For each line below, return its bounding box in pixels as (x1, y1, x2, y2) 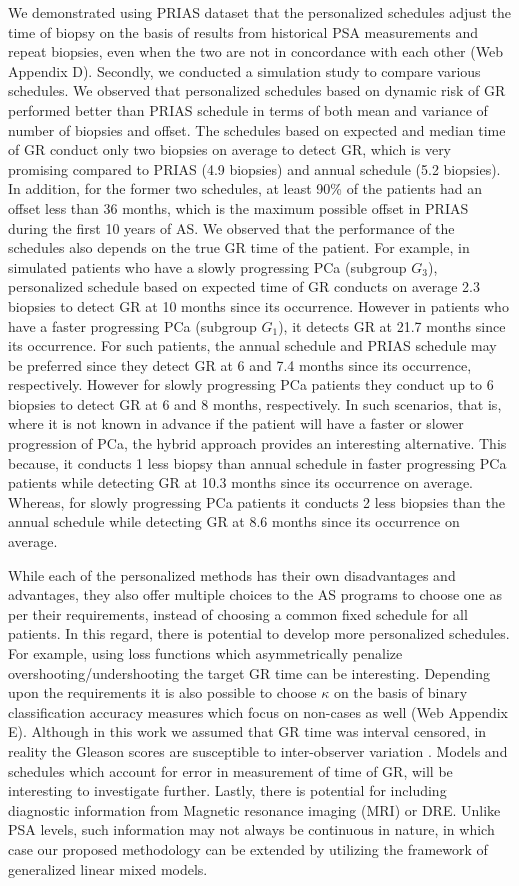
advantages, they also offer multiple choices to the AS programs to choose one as (8, 584, 503, 605)
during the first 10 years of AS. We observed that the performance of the (8, 217, 455, 238)
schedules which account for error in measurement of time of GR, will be (8, 760, 453, 781)
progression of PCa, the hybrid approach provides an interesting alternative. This (8, 433, 507, 454)
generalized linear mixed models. (8, 858, 208, 879)
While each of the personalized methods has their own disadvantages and (8, 564, 456, 585)
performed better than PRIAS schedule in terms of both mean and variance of (8, 99, 488, 120)
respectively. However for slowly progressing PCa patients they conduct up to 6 (8, 374, 494, 395)
